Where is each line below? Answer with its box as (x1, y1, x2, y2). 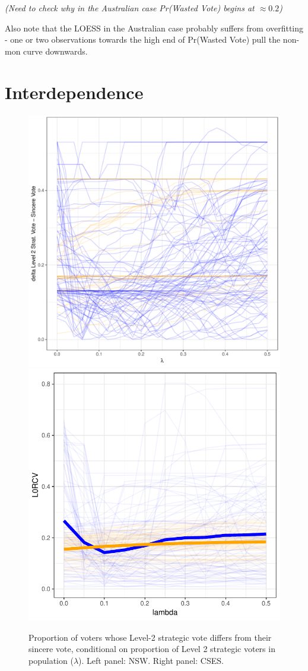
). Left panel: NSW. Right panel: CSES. (78, 654, 224, 666)
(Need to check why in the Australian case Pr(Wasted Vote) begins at (5, 2, 255, 14)
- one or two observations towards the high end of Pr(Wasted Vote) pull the (5, 33, 281, 46)
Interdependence (5, 79, 144, 104)
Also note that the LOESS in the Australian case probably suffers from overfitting (5, 21, 304, 34)
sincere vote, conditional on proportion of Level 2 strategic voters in (28, 643, 275, 655)
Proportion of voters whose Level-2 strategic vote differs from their (28, 631, 272, 643)
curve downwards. (23, 44, 88, 57)
